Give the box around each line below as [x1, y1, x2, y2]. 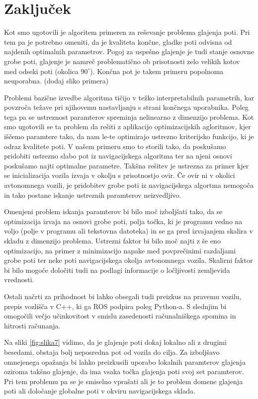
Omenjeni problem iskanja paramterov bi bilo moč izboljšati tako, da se [4, 206, 223, 217]
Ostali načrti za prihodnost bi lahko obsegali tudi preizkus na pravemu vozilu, [4, 291, 242, 301]
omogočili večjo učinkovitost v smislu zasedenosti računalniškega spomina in [4, 311, 236, 321]
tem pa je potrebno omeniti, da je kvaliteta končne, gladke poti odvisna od [4, 36, 232, 47]
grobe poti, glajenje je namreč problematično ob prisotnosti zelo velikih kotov [4, 56, 240, 66]
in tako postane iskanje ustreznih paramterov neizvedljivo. [4, 189, 181, 200]
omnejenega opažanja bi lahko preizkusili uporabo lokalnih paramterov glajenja [4, 356, 246, 367]
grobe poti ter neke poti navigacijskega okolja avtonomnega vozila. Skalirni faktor [4, 255, 253, 265]
